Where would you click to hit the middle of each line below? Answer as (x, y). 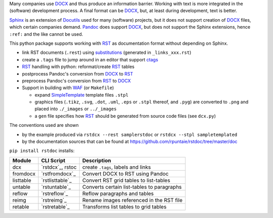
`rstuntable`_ (56, 187)
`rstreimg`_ (54, 200)
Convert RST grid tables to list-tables (126, 180)
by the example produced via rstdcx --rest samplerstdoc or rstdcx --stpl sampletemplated (130, 134)
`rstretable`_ (56, 206)
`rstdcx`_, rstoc (59, 167)
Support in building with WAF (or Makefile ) (68, 88)
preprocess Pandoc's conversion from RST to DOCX (76, 81)
